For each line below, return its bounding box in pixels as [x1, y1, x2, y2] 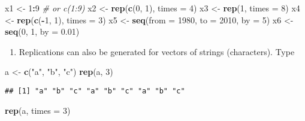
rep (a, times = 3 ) [5, 104, 71, 116]
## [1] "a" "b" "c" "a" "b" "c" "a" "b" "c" [5, 86, 185, 95]
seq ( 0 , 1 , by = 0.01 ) [5, 25, 80, 38]
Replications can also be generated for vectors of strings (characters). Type [19, 45, 295, 58]
